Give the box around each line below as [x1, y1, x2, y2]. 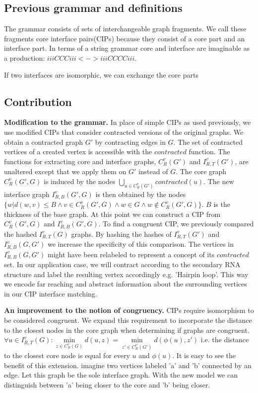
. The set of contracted [173, 136, 243, 147]
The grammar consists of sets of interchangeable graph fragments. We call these [4, 23, 247, 34]
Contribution [4, 94, 72, 109]
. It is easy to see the [172, 350, 236, 361]
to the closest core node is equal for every [4, 350, 130, 361]
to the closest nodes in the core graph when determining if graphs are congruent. [4, 324, 250, 335]
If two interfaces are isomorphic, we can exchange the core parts [4, 69, 198, 80]
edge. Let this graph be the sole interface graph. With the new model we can [4, 370, 238, 380]
